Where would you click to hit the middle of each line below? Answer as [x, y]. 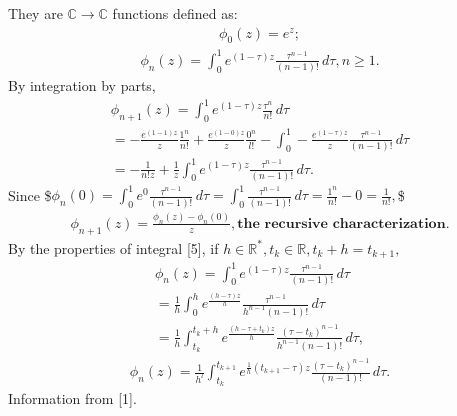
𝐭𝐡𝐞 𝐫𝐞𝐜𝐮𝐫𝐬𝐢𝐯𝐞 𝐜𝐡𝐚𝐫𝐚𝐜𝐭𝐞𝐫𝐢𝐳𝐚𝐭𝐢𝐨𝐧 [341, 223]
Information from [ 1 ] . [72, 398]
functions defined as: [175, 13]
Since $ [30, 194]
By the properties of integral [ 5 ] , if [113, 247]
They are [35, 13]
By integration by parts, [82, 85]
